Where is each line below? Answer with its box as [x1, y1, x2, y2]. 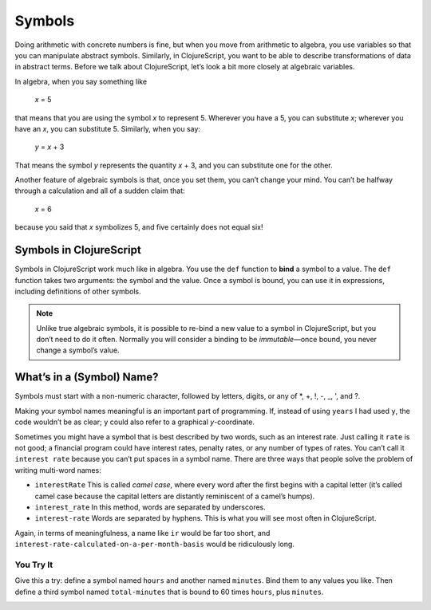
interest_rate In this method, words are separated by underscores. [34, 502, 267, 512]
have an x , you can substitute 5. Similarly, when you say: [14, 124, 201, 133]
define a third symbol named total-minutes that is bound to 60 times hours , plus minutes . [14, 587, 324, 596]
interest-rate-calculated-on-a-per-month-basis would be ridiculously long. [14, 539, 295, 549]
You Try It [14, 559, 53, 570]
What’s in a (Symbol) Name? [14, 371, 159, 384]
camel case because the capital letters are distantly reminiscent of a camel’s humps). [34, 491, 315, 501]
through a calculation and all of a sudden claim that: [14, 186, 185, 195]
